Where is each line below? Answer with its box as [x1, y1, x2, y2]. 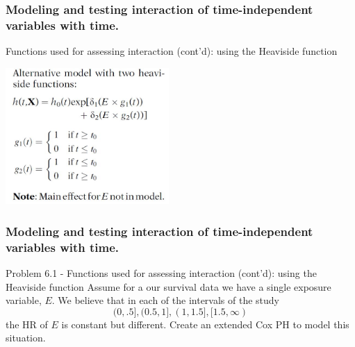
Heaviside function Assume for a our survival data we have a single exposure [6, 279, 331, 294]
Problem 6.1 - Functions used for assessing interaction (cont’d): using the [6, 266, 317, 280]
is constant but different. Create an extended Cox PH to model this [61, 316, 349, 331]
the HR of [6, 316, 48, 331]
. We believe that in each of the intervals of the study [51, 293, 280, 307]
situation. [6, 330, 46, 345]
